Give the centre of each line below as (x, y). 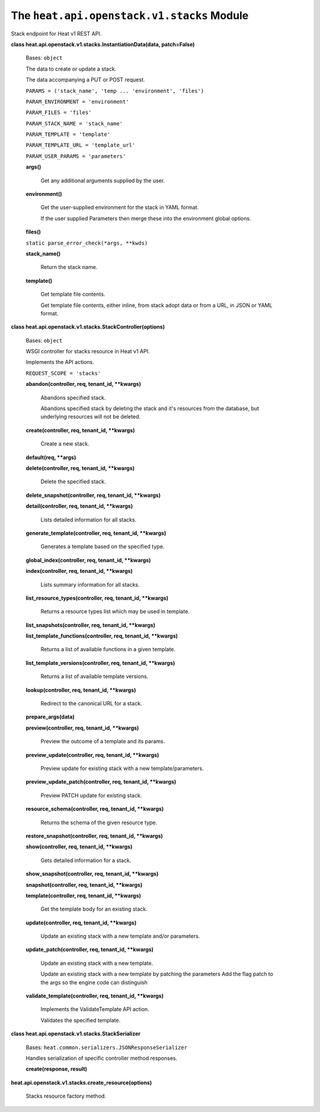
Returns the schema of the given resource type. (99, 822)
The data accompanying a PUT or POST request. (85, 80)
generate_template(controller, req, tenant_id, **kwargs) (96, 533)
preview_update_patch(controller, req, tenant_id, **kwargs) (101, 782)
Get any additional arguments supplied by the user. (103, 180)
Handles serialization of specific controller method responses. (102, 1058)
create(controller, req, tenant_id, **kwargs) (80, 430)
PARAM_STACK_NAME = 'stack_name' (74, 123)
